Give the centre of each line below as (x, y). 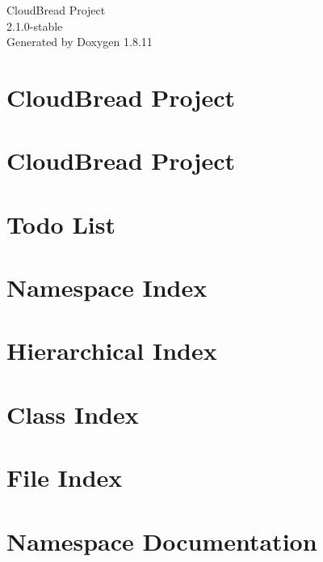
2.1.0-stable (35, 25)
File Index (65, 477)
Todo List (61, 224)
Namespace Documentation (162, 541)
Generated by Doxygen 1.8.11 (80, 42)
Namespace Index (107, 287)
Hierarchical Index (112, 351)
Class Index (73, 414)
